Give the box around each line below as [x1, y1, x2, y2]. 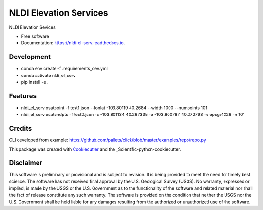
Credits [9, 124, 32, 133]
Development [9, 53, 51, 61]
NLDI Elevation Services [9, 7, 108, 18]
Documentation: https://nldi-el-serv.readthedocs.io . [21, 40, 125, 46]
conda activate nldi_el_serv [21, 72, 75, 78]
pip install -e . [21, 79, 49, 85]
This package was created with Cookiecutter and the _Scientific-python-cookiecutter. [9, 146, 181, 152]
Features [9, 92, 37, 100]
